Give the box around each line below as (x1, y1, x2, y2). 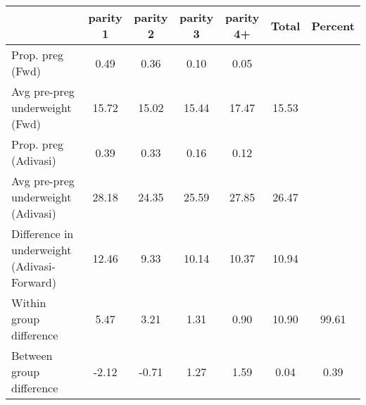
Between (11, 347, 53, 363)
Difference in (11, 225, 74, 242)
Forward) (11, 274, 56, 290)
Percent (311, 17, 355, 34)
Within (11, 294, 46, 311)
